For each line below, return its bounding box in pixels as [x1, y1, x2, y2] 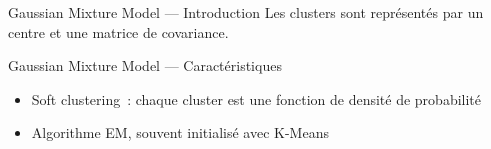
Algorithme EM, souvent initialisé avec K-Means [31, 122, 329, 143]
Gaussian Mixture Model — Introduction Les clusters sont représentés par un [8, 2, 484, 22]
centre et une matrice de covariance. [8, 21, 229, 42]
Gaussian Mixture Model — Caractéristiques [8, 55, 282, 76]
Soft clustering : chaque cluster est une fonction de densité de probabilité [31, 88, 482, 109]
